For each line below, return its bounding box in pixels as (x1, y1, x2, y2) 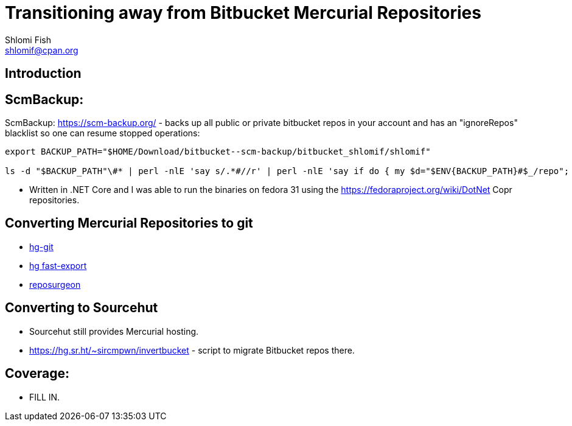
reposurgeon (29, 279, 81, 290)
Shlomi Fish (5, 34, 51, 45)
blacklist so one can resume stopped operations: (5, 128, 200, 139)
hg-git (29, 241, 54, 252)
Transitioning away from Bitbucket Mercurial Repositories (5, 2, 481, 23)
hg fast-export (29, 260, 87, 271)
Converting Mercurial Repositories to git (5, 215, 253, 231)
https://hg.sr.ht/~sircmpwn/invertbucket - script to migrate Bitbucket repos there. (29, 344, 355, 355)
